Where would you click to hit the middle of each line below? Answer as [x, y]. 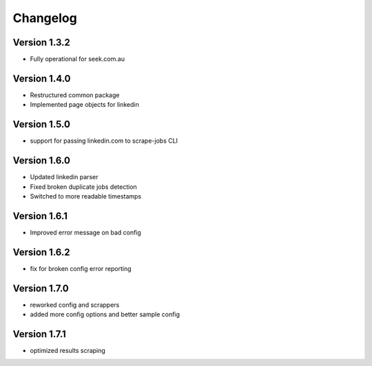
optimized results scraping [68, 350]
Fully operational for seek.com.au [77, 59]
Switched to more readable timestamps [86, 196]
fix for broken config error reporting [81, 268]
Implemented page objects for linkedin [84, 105]
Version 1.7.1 [40, 334]
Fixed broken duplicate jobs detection [83, 187]
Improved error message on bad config [85, 232]
